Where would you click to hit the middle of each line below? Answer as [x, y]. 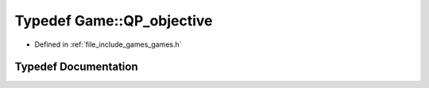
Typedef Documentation [76, 67]
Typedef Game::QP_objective [114, 21]
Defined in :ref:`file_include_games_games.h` [108, 44]
